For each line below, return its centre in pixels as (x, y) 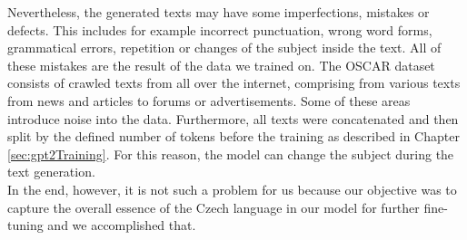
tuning (25, 225)
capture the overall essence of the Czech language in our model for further (214, 207)
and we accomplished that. (122, 225)
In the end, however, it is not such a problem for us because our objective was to (232, 189)
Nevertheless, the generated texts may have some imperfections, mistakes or (219, 12)
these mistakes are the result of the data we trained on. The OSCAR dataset (221, 65)
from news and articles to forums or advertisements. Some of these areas (209, 100)
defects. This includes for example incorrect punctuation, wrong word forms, (220, 29)
